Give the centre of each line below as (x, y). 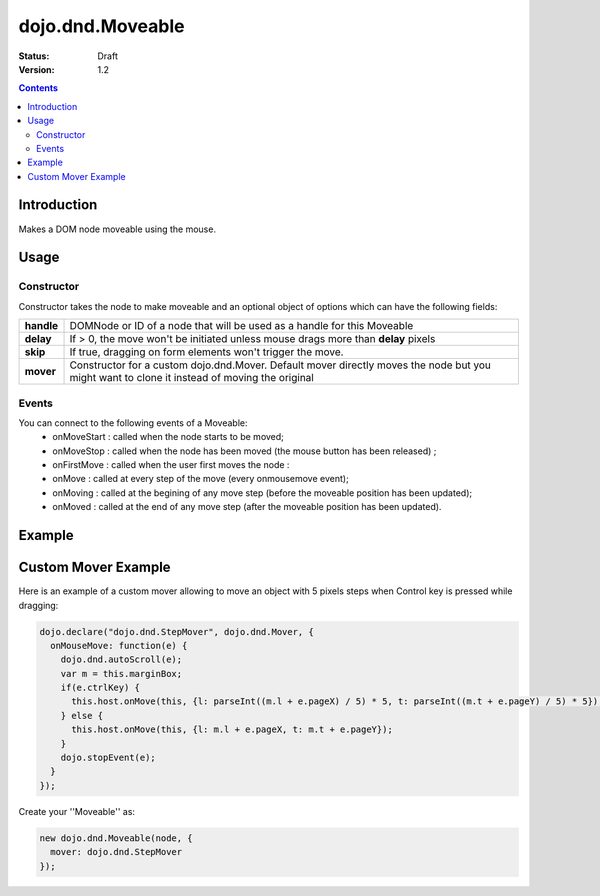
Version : (36, 69)
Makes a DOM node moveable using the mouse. (117, 229)
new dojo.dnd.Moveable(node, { (116, 838)
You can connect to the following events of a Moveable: (133, 422)
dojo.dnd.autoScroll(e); (121, 659)
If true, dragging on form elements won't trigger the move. (206, 352)
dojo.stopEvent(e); (108, 758)
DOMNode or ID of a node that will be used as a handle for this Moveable (241, 326)
